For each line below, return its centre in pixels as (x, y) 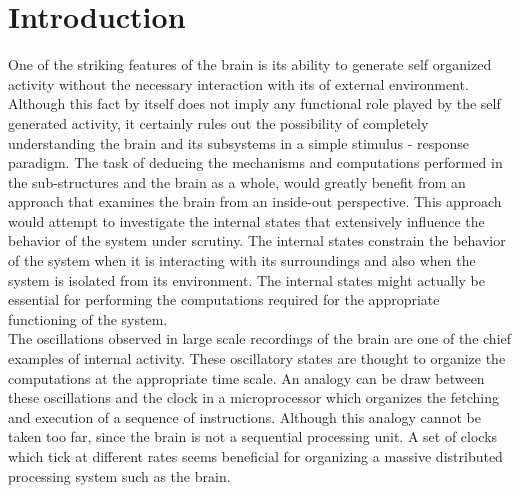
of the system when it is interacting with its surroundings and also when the (242, 260)
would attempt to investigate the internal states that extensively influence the (246, 220)
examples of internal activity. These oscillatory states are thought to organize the (257, 358)
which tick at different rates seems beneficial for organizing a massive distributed (255, 456)
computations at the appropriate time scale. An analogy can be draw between (246, 377)
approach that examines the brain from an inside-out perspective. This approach (255, 201)
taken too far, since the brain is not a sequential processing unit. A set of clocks (253, 436)
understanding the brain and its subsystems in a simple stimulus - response (239, 142)
